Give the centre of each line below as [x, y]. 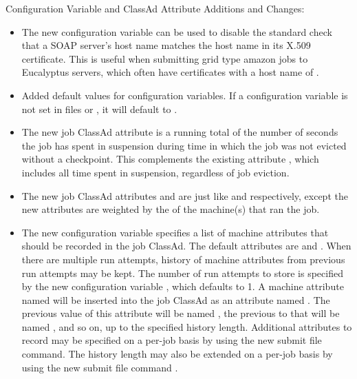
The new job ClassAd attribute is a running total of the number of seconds [180, 132]
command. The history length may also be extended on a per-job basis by [177, 354]
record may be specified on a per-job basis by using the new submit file [172, 340]
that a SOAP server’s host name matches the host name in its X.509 [166, 45]
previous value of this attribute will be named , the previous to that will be [181, 313]
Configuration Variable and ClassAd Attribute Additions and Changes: [155, 8]
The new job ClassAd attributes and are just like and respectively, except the [185, 195]
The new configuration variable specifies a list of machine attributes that [175, 232]
